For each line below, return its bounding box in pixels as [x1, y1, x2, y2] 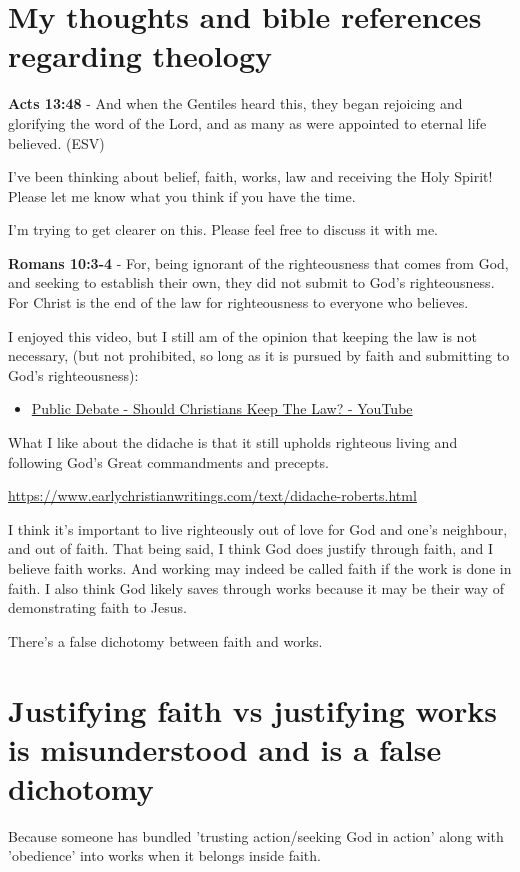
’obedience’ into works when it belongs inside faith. [8, 845, 321, 866]
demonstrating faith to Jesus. [8, 597, 187, 618]
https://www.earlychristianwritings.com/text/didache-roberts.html [8, 485, 417, 506]
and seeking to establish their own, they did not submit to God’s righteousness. [8, 272, 495, 293]
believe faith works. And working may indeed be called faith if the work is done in [8, 558, 512, 578]
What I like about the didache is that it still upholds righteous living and [8, 432, 458, 453]
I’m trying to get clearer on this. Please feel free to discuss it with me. [8, 219, 439, 240]
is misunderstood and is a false [8, 728, 442, 769]
